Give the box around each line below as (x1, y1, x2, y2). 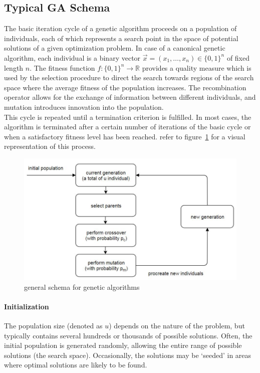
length (4, 62, 24, 73)
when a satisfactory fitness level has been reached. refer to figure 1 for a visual (4, 131, 245, 141)
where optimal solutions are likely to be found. (4, 359, 147, 370)
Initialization (4, 301, 49, 311)
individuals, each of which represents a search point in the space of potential (4, 33, 238, 43)
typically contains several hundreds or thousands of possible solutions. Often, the (4, 330, 252, 340)
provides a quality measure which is (142, 62, 251, 73)
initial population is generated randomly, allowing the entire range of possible (4, 340, 242, 350)
